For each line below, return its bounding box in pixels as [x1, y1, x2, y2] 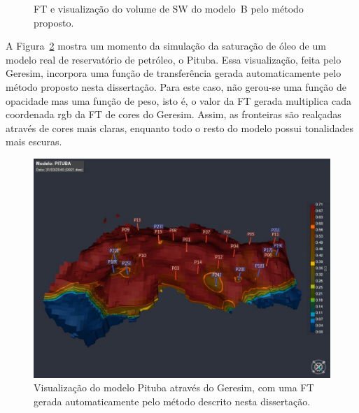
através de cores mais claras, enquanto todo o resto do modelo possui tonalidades [6, 120, 353, 135]
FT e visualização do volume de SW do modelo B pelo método [34, 1, 304, 15]
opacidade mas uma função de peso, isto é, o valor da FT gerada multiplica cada [6, 93, 351, 108]
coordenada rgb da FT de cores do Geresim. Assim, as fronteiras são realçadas [6, 107, 342, 122]
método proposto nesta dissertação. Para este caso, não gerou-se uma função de [6, 79, 346, 94]
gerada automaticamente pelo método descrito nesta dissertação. [34, 393, 311, 408]
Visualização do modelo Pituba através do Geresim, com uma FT [34, 380, 314, 395]
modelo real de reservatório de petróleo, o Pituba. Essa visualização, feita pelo [6, 52, 342, 66]
